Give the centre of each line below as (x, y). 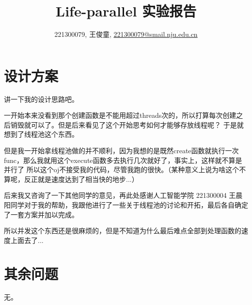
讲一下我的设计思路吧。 (41, 99)
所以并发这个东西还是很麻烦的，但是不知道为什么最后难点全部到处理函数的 (123, 231)
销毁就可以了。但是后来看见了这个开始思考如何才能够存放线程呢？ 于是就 (127, 124)
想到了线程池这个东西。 (41, 134)
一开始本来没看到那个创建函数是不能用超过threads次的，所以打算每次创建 (120, 115)
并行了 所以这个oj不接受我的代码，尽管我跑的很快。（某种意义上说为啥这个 (122, 169)
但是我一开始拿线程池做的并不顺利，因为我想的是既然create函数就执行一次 (121, 151)
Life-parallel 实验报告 (126, 11)
